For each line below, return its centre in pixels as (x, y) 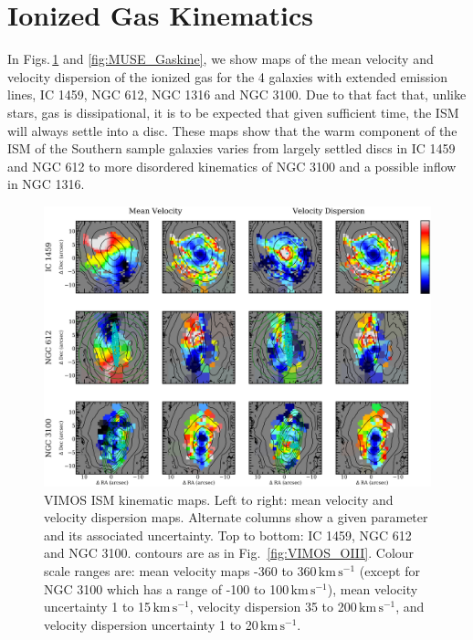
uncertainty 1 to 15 (98, 607)
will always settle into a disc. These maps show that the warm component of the (232, 130)
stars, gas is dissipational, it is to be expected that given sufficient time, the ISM (233, 112)
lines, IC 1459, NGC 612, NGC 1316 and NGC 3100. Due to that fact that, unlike (237, 94)
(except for (389, 571)
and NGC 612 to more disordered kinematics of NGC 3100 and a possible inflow (232, 166)
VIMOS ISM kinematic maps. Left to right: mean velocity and (219, 499)
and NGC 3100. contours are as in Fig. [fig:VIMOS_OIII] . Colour (229, 553)
